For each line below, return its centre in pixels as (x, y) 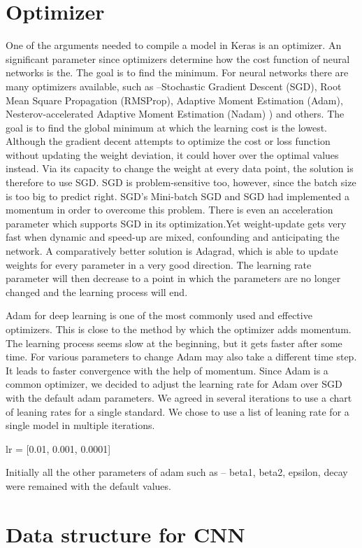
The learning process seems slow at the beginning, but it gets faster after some (174, 343)
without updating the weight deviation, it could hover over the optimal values (172, 154)
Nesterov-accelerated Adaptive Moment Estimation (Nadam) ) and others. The (175, 114)
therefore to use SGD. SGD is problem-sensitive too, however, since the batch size (181, 182)
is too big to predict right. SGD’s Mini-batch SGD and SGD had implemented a (178, 196)
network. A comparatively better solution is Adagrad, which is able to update (172, 251)
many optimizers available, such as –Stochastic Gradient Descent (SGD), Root (174, 86)
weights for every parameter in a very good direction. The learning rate (159, 264)
